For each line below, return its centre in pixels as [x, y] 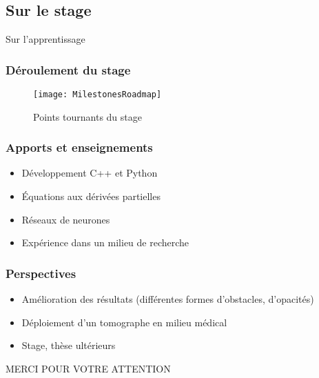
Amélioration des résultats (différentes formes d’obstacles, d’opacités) [168, 299]
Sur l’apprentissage [45, 39]
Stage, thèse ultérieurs [69, 345]
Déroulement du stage [68, 69]
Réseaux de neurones [66, 219]
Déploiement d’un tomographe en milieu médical [124, 322]
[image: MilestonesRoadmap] [97, 95]
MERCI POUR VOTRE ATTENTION [88, 368]
